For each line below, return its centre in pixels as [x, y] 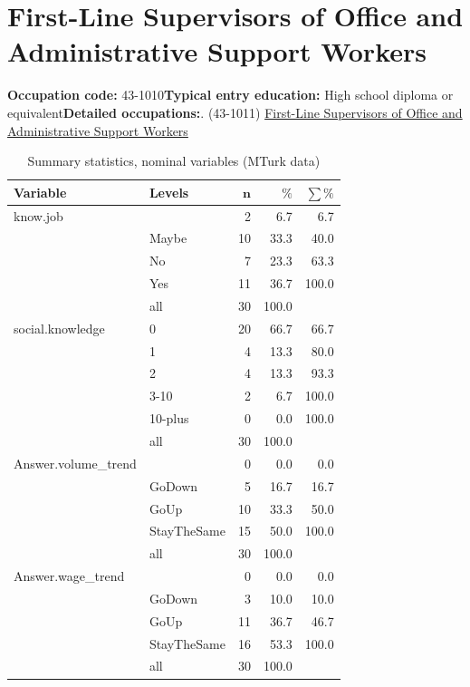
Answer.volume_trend [75, 463]
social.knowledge [59, 328]
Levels [169, 192]
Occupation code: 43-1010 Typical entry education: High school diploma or [230, 95]
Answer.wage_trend [69, 576]
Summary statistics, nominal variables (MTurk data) [174, 161]
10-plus [169, 418]
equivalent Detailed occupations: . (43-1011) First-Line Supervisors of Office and [235, 112]
